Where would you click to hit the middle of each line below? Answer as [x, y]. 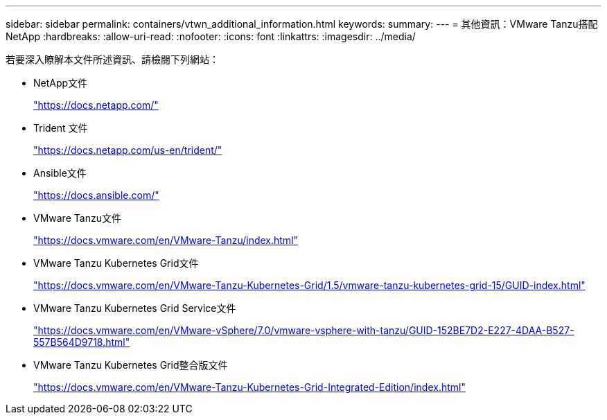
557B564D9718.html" [82, 342]
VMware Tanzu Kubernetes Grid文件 [116, 263]
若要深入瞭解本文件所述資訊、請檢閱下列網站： [112, 59]
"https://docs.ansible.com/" [96, 195]
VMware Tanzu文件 [77, 218]
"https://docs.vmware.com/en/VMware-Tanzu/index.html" [166, 240]
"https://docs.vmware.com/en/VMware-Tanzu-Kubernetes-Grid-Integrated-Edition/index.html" [249, 387]
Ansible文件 [60, 173]
